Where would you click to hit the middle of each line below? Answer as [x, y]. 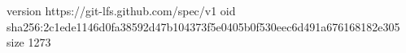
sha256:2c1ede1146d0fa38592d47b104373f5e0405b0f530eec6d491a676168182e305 [203, 26]
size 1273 [29, 42]
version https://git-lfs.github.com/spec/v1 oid [121, 10]
